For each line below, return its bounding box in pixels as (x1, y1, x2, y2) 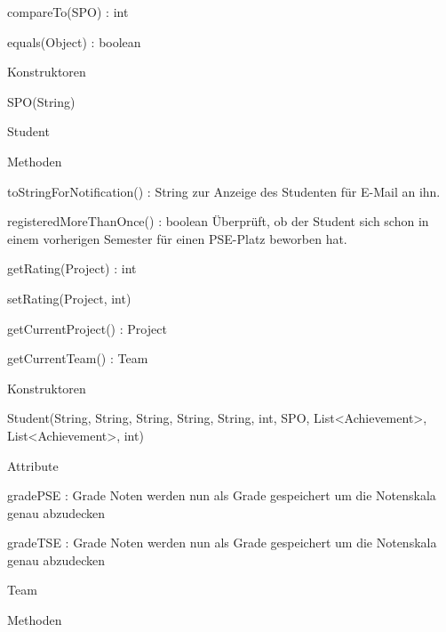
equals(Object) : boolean (7, 32, 141, 51)
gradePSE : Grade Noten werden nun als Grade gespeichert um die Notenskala (7, 486, 436, 505)
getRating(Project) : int (7, 259, 137, 278)
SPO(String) (7, 92, 76, 110)
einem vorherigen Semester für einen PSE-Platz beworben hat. (7, 229, 347, 247)
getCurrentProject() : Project (7, 319, 167, 337)
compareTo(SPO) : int (7, 3, 129, 20)
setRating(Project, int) (7, 288, 131, 307)
